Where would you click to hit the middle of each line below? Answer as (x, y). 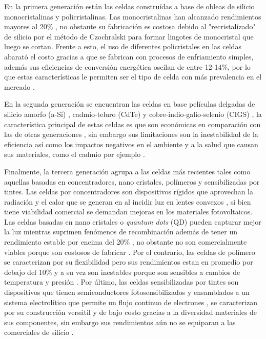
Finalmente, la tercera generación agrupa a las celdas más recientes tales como (127, 171)
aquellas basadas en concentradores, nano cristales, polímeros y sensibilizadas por (132, 181)
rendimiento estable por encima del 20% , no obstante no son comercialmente (126, 242)
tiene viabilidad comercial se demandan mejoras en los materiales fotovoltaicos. (128, 212)
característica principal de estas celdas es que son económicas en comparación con (132, 124)
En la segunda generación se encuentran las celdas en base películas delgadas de (130, 104)
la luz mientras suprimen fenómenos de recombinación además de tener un (121, 232)
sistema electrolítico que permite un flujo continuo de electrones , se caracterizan (131, 302)
